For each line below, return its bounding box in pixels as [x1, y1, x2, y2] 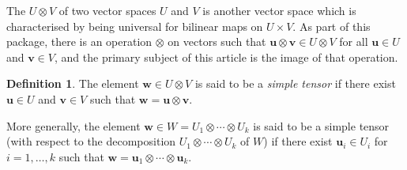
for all [339, 33, 368, 50]
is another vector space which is [202, 2, 356, 18]
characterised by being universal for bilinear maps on [6, 17, 263, 34]
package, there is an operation [6, 33, 153, 50]
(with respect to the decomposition [6, 133, 176, 149]
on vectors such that [168, 33, 266, 50]
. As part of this [292, 17, 371, 34]
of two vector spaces [58, 2, 156, 18]
